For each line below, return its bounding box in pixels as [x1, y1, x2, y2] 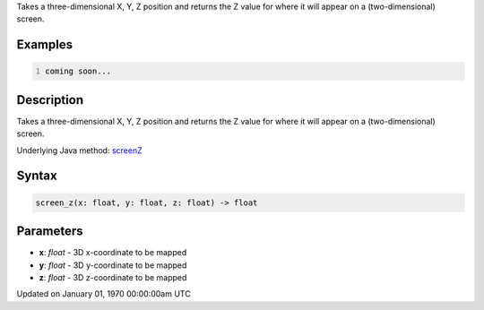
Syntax [16, 168, 57, 184]
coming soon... [45, 66, 112, 76]
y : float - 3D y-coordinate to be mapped [39, 260, 187, 271]
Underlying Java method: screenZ [16, 144, 143, 156]
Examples [16, 37, 73, 53]
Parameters [16, 224, 83, 239]
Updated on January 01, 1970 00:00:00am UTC [16, 288, 192, 299]
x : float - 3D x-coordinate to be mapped [39, 247, 187, 258]
